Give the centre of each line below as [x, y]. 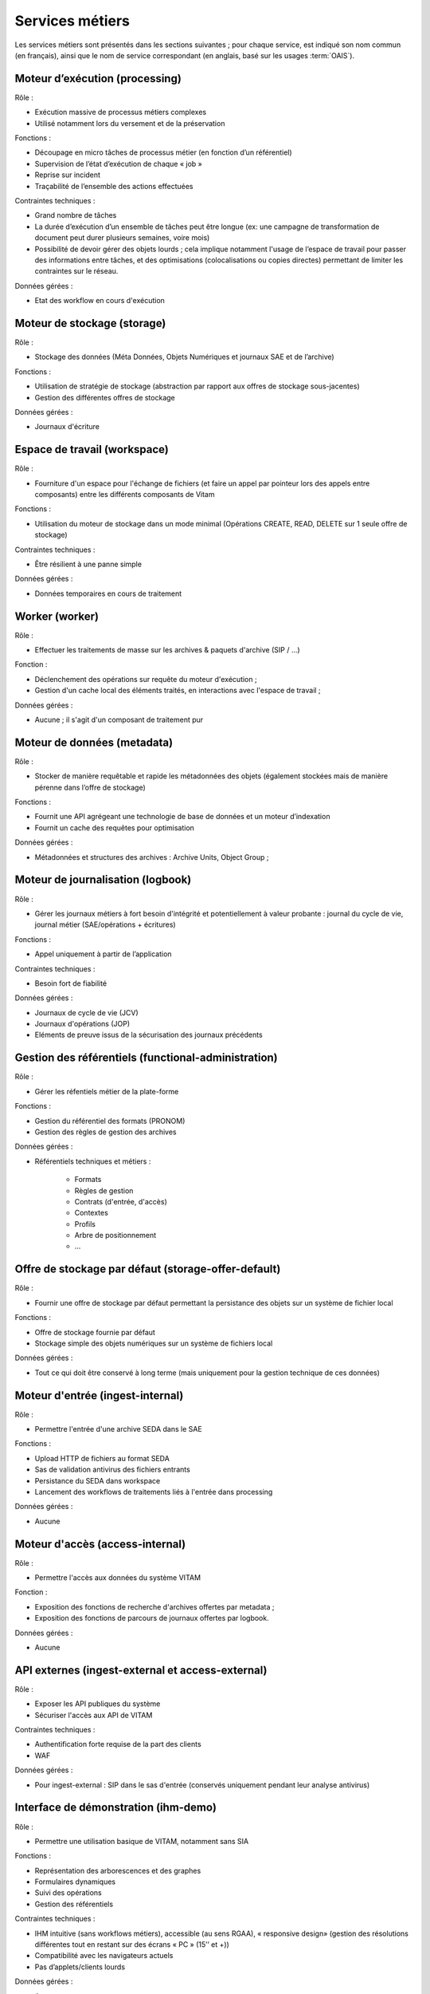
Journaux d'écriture [67, 427]
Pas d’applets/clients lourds [80, 1967]
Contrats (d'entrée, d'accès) [121, 1201]
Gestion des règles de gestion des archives [106, 1132]
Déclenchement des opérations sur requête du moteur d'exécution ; [146, 679]
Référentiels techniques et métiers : [93, 1161]
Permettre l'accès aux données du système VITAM [118, 1578]
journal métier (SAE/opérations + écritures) [105, 924]
